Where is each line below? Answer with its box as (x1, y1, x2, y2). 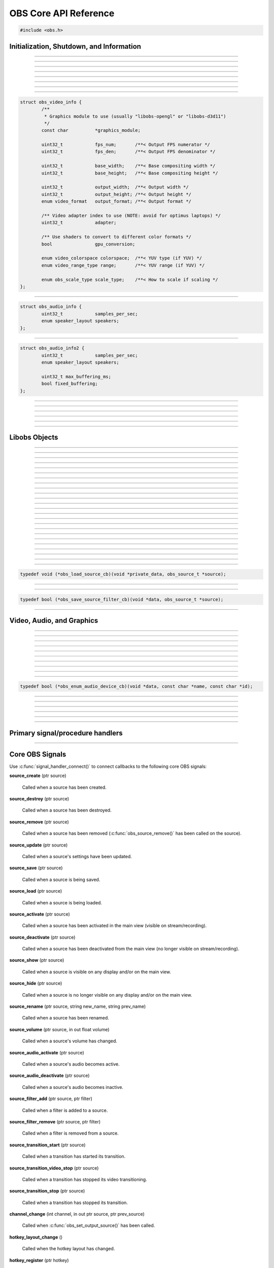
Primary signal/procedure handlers (9, 728, 123, 737)
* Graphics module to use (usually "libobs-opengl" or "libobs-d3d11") (44, 113, 226, 119)
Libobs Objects (9, 433, 58, 441)
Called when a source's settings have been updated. (22, 853, 132, 859)
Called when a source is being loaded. (22, 899, 102, 905)
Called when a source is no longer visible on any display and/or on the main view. (22, 992, 192, 998)
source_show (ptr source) (9, 957, 64, 963)
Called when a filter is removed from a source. (22, 1130, 119, 1136)
